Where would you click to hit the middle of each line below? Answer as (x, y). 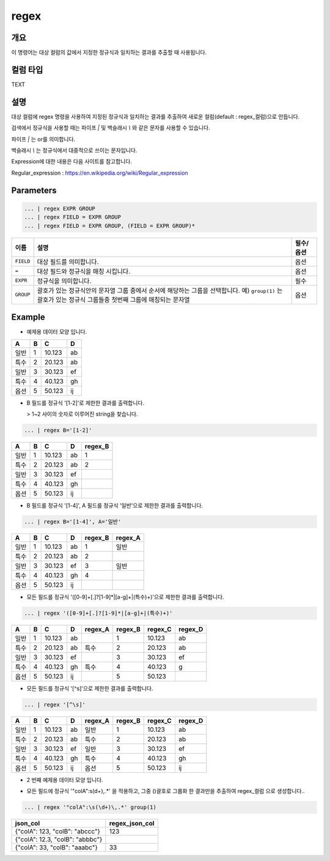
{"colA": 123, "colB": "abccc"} (58, 832)
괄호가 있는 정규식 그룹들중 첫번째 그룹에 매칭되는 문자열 (113, 299)
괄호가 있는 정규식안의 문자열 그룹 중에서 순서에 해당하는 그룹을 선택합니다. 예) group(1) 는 (160, 290)
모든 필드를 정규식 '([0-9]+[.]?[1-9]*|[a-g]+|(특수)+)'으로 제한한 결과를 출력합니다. (125, 596)
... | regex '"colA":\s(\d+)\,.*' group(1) (90, 807)
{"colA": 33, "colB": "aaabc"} (56, 848)
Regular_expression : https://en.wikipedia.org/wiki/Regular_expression (100, 173)
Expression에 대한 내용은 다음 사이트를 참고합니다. (72, 162)
